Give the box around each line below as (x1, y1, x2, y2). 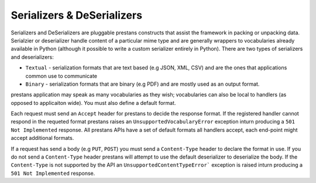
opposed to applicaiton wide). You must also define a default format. (11, 99, 176, 106)
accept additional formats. (11, 135, 74, 142)
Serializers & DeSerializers (11, 9, 143, 22)
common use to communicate (25, 72, 98, 79)
